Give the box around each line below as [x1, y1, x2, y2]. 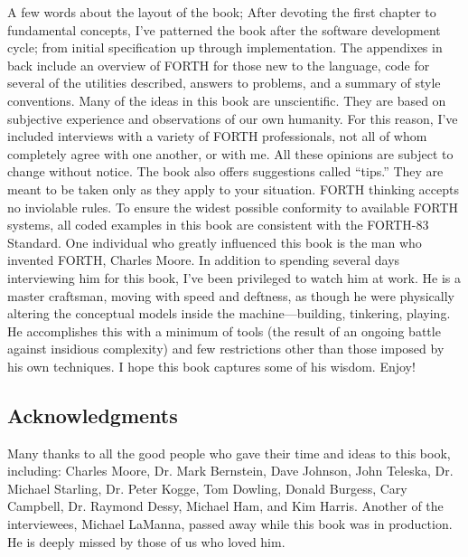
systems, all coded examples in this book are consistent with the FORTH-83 [7, 215, 429, 234]
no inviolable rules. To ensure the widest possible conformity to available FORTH [7, 197, 459, 216]
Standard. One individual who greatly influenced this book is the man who [7, 232, 422, 251]
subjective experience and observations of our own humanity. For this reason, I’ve [7, 109, 458, 127]
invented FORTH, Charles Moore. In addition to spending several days [7, 250, 400, 269]
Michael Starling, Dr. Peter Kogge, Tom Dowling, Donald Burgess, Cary [7, 478, 407, 497]
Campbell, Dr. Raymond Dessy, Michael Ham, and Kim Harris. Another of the [7, 496, 444, 515]
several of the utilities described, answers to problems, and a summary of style [7, 73, 441, 92]
